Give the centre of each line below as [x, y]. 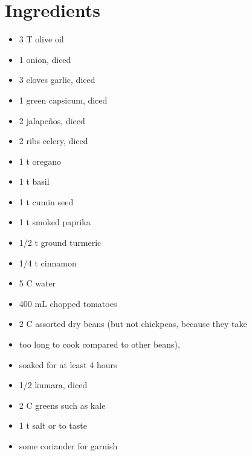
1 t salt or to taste [53, 425]
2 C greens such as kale [62, 405]
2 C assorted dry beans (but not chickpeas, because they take [133, 324]
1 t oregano [40, 161]
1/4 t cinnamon [48, 263]
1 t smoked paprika [55, 222]
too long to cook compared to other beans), [99, 344]
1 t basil [34, 181]
